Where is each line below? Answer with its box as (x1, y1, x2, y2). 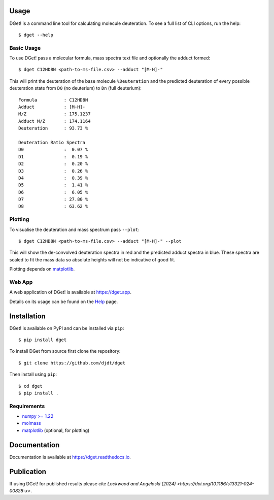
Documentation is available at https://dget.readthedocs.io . (9, 454, 131, 460)
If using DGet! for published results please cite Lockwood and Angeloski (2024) (9, 480, 176, 487)
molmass (22, 420, 41, 426)
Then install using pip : (9, 371, 57, 378)
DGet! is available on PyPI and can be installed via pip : (9, 325, 124, 331)
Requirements (9, 403, 45, 410)
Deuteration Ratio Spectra (18, 140, 86, 145)
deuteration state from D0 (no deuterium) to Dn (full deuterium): (9, 85, 142, 91)
